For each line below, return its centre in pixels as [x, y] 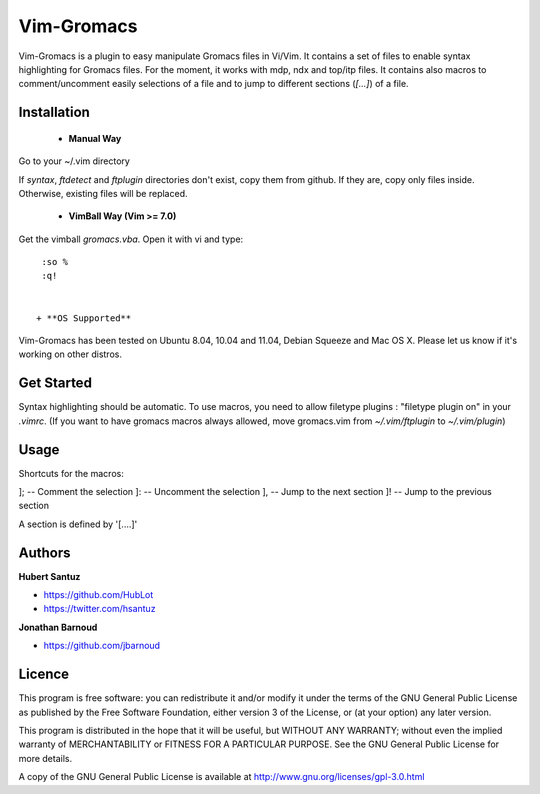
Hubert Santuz [49, 576]
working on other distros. [70, 354]
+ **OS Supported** [84, 318]
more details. [45, 758]
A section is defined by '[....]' [78, 524]
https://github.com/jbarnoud [101, 646]
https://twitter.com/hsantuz [99, 609]
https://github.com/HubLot [98, 595]
